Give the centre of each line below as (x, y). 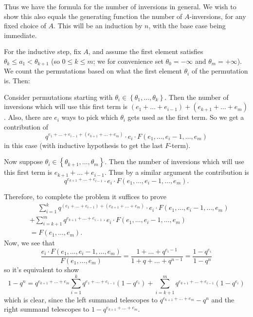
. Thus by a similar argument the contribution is (177, 172)
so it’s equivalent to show (42, 270)
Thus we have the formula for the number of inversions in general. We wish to (120, 6)
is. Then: (17, 81)
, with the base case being (187, 26)
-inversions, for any (218, 16)
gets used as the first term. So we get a (186, 117)
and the (223, 299)
